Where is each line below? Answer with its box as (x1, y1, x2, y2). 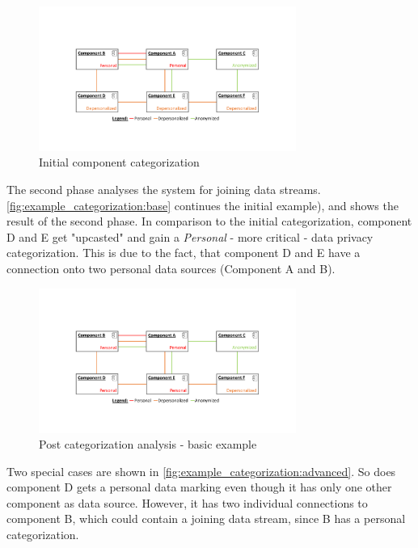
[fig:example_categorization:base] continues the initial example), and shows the (6, 196, 399, 213)
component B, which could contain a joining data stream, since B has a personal (6, 510, 406, 527)
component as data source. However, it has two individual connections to (6, 494, 368, 511)
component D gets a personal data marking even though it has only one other (6, 478, 392, 495)
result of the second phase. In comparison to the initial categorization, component (6, 213, 412, 230)
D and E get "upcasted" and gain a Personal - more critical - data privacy (6, 228, 374, 245)
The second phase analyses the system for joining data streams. (6, 181, 321, 198)
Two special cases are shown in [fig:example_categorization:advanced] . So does (6, 462, 396, 479)
